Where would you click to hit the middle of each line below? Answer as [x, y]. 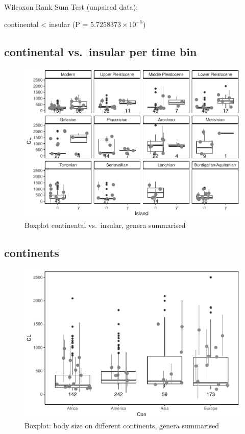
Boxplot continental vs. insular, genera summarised [105, 225]
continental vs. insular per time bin [101, 51]
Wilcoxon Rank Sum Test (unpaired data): [71, 7]
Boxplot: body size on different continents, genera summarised [122, 426]
